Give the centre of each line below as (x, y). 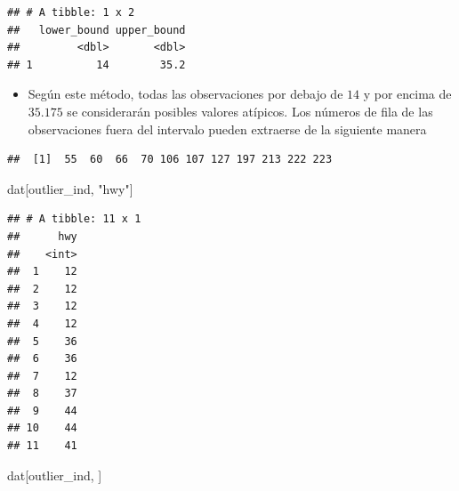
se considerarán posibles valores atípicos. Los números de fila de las (250, 111)
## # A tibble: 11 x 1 (74, 219)
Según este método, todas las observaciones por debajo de (185, 94)
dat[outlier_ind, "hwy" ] (70, 188)
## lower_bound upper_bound (97, 30)
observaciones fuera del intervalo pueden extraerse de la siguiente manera (227, 129)
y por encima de (407, 94)
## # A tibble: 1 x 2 (71, 12)
